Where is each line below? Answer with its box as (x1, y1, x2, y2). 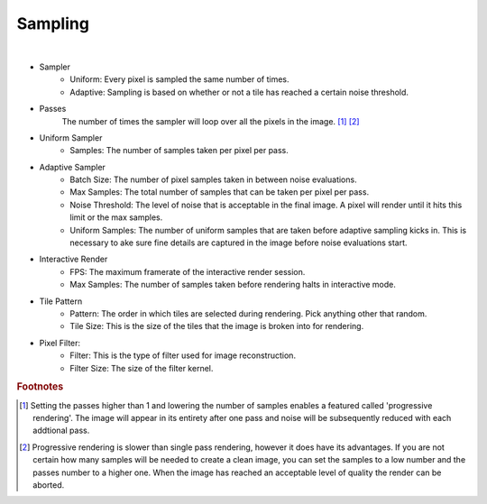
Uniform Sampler (39, 132, 103, 143)
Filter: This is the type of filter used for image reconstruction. (69, 350, 297, 361)
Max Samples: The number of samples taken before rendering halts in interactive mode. (69, 279, 397, 290)
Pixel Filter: (39, 337, 81, 348)
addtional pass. (32, 425, 90, 436)
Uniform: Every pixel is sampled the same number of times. (69, 74, 289, 85)
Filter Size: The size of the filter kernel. (69, 362, 214, 373)
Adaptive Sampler (39, 161, 106, 172)
